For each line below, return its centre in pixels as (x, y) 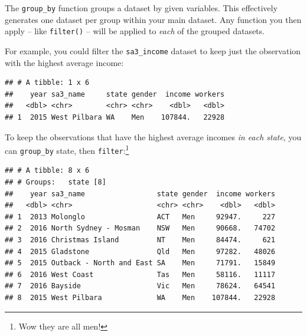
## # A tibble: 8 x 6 (47, 171)
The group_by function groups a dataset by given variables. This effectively (141, 8)
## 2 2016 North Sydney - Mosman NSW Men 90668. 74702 (140, 228)
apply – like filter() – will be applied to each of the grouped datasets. (135, 31)
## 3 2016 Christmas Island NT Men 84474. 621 (140, 240)
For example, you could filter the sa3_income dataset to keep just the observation (153, 50)
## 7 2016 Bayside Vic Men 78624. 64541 (140, 286)
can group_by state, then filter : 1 (67, 149)
